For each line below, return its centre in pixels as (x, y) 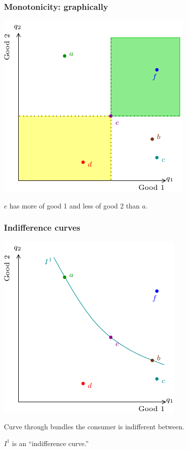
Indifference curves (42, 227)
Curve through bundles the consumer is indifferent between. (94, 427)
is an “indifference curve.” (50, 443)
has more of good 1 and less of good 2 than (75, 205)
